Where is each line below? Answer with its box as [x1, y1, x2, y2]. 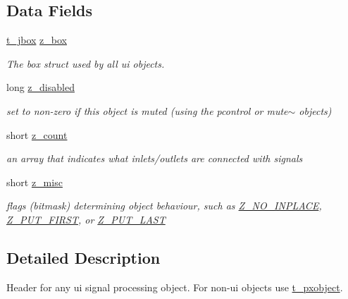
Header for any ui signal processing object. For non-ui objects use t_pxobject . [6, 279, 343, 294]
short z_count [6, 127, 68, 142]
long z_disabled [6, 80, 75, 94]
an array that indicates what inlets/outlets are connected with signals [6, 151, 303, 166]
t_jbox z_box [6, 32, 67, 47]
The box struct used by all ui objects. [6, 56, 165, 71]
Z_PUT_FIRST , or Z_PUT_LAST [6, 212, 166, 226]
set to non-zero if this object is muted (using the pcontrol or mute [6, 103, 288, 118]
